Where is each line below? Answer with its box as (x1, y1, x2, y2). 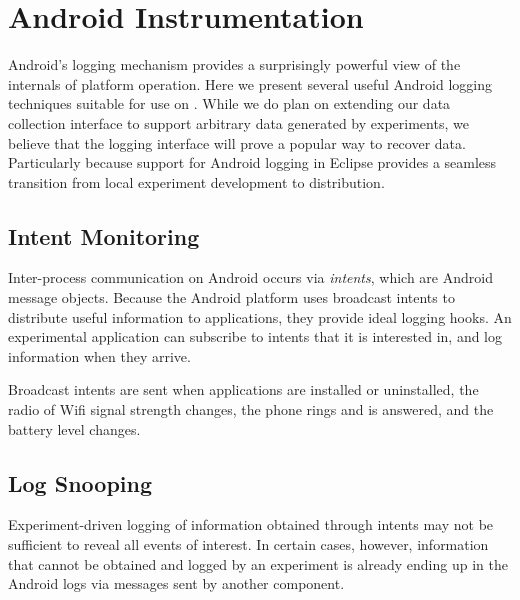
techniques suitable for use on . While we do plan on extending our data (8, 93, 451, 114)
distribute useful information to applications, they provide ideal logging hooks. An (8, 306, 512, 327)
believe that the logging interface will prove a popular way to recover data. (8, 132, 466, 153)
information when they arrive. (8, 345, 191, 366)
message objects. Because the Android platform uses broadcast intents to (8, 287, 455, 308)
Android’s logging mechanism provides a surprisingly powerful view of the (8, 54, 461, 75)
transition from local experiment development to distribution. (8, 171, 385, 192)
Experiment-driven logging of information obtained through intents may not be (8, 514, 494, 535)
